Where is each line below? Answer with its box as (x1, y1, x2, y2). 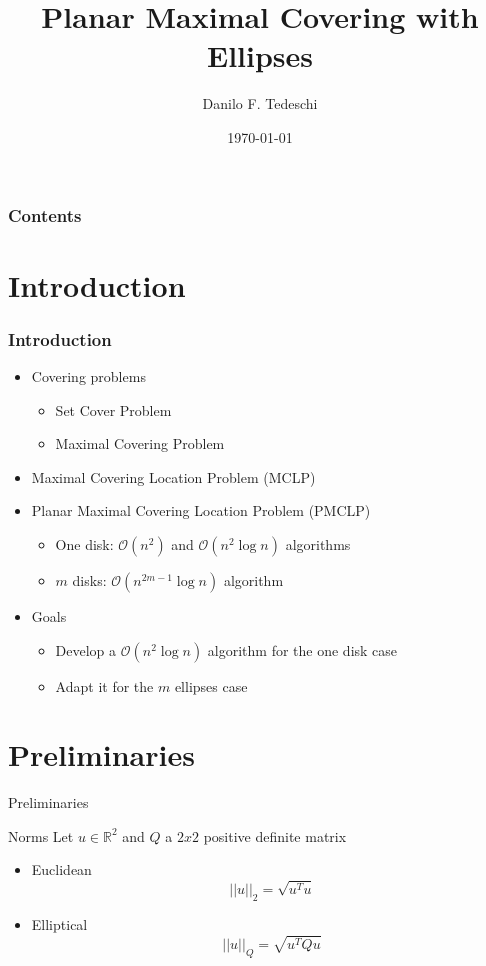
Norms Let (8, 825, 74, 846)
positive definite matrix (203, 825, 347, 846)
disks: (72, 569, 107, 590)
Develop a (55, 639, 117, 660)
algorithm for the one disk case (207, 639, 398, 660)
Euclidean (31, 859, 92, 880)
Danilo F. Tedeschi (202, 93, 318, 114)
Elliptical (31, 914, 88, 935)
